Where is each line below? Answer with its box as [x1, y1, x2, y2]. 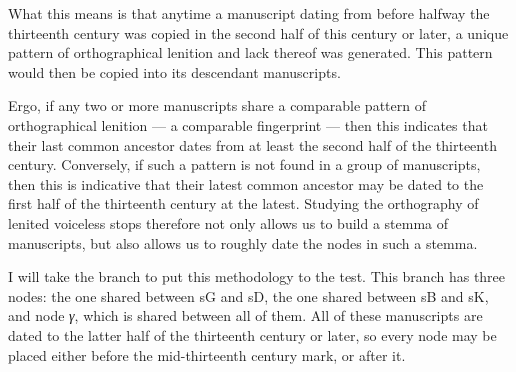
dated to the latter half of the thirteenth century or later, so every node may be [8, 324, 497, 345]
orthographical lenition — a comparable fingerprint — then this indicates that [8, 114, 488, 135]
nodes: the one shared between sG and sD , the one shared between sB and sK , [8, 285, 489, 306]
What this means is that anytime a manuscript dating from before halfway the [8, 3, 490, 23]
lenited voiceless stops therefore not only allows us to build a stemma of [8, 212, 449, 233]
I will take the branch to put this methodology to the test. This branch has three [8, 266, 506, 287]
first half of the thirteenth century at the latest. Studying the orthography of [8, 193, 479, 214]
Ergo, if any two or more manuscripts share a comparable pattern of [8, 95, 426, 116]
